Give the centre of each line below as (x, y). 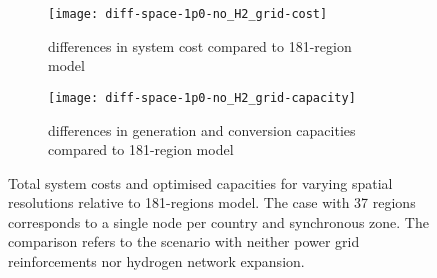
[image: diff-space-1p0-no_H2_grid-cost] (188, 14)
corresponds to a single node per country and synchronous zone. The (218, 221)
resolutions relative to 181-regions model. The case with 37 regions (212, 202)
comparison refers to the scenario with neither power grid (184, 241)
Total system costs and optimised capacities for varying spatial (200, 182)
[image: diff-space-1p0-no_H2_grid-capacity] (202, 97)
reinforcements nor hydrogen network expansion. (156, 261)
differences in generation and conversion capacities (202, 129)
